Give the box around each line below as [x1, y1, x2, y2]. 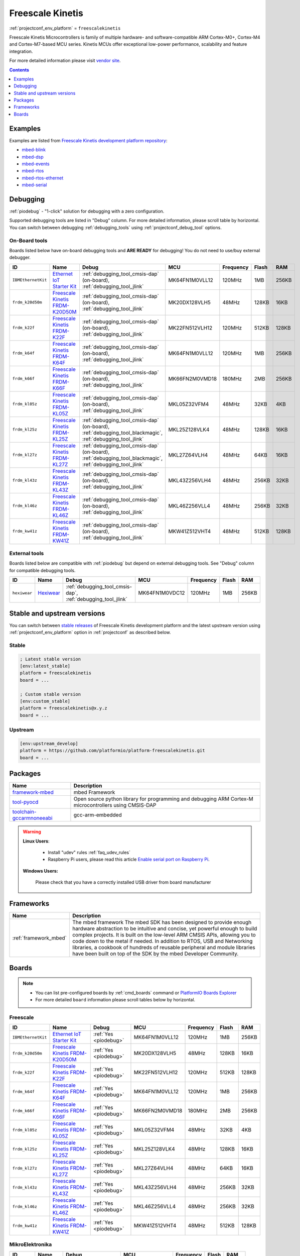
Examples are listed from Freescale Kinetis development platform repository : [9, 137, 168, 143]
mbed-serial [22, 182, 47, 188]
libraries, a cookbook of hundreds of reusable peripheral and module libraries [72, 944, 255, 951]
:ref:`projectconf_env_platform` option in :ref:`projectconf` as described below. [9, 630, 171, 636]
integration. [9, 48, 33, 54]
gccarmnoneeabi [12, 814, 53, 821]
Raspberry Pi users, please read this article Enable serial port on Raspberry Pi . [48, 857, 210, 863]
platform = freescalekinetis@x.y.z [20, 705, 107, 711]
